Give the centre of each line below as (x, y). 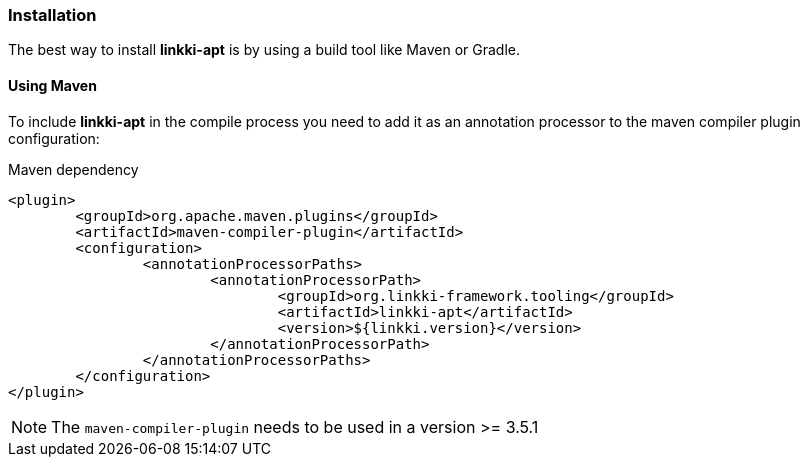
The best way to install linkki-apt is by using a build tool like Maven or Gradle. (264, 50)
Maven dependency (73, 169)
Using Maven (52, 85)
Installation (52, 15)
